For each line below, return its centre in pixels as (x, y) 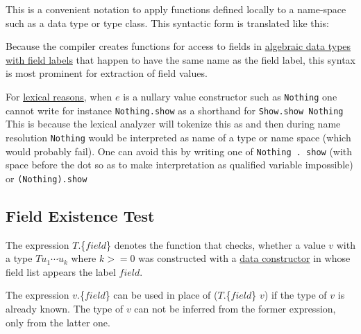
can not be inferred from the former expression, (235, 309)
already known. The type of (65, 309)
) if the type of (295, 295)
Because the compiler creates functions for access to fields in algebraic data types (178, 46)
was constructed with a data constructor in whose (244, 258)
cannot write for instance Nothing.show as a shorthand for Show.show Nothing (175, 110)
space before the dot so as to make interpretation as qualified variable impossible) (179, 165)
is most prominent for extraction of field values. (107, 73)
